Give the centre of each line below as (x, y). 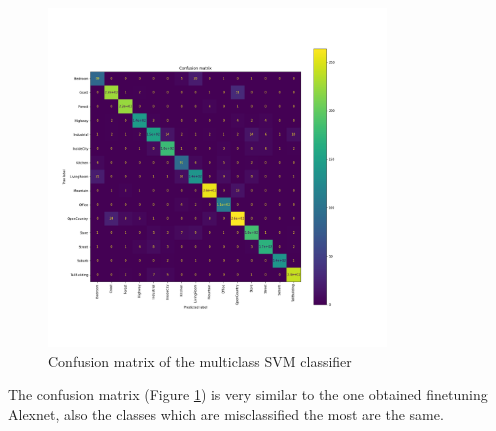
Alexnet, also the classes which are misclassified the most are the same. (226, 413)
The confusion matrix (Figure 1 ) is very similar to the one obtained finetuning (248, 394)
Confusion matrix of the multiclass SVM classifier (200, 360)
